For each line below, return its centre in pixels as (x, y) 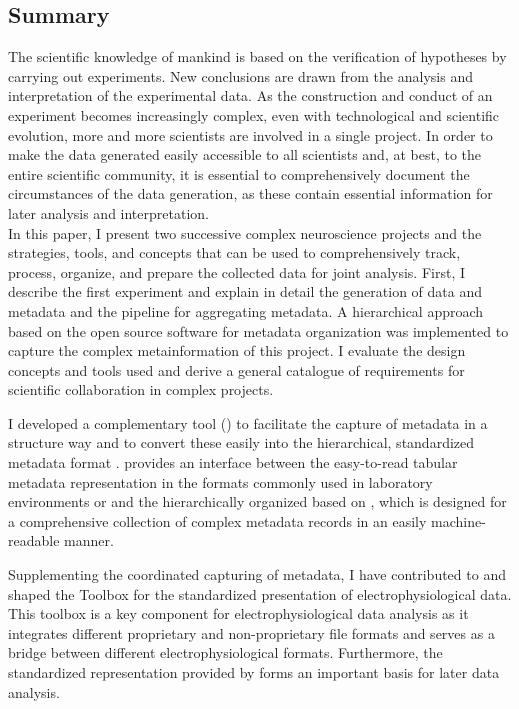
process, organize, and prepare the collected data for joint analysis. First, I (236, 271)
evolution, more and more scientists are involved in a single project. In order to (250, 134)
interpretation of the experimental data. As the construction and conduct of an (250, 95)
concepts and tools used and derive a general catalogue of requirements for (236, 369)
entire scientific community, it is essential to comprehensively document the (239, 173)
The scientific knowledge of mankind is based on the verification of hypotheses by (257, 56)
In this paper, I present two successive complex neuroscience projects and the (245, 232)
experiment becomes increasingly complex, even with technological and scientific (254, 114)
